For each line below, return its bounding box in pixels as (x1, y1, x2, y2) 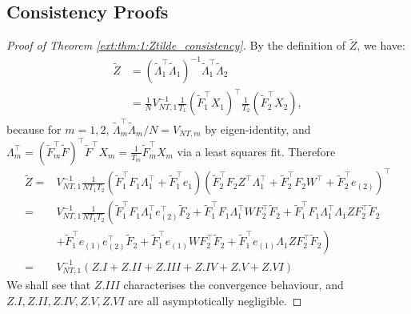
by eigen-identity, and (205, 120, 311, 137)
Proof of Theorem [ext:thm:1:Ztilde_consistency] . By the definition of (6, 37, 346, 54)
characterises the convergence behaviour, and (123, 276, 344, 293)
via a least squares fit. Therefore (177, 143, 336, 159)
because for (6, 120, 62, 137)
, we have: (357, 37, 405, 54)
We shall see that (6, 276, 91, 293)
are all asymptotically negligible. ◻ (128, 292, 302, 308)
